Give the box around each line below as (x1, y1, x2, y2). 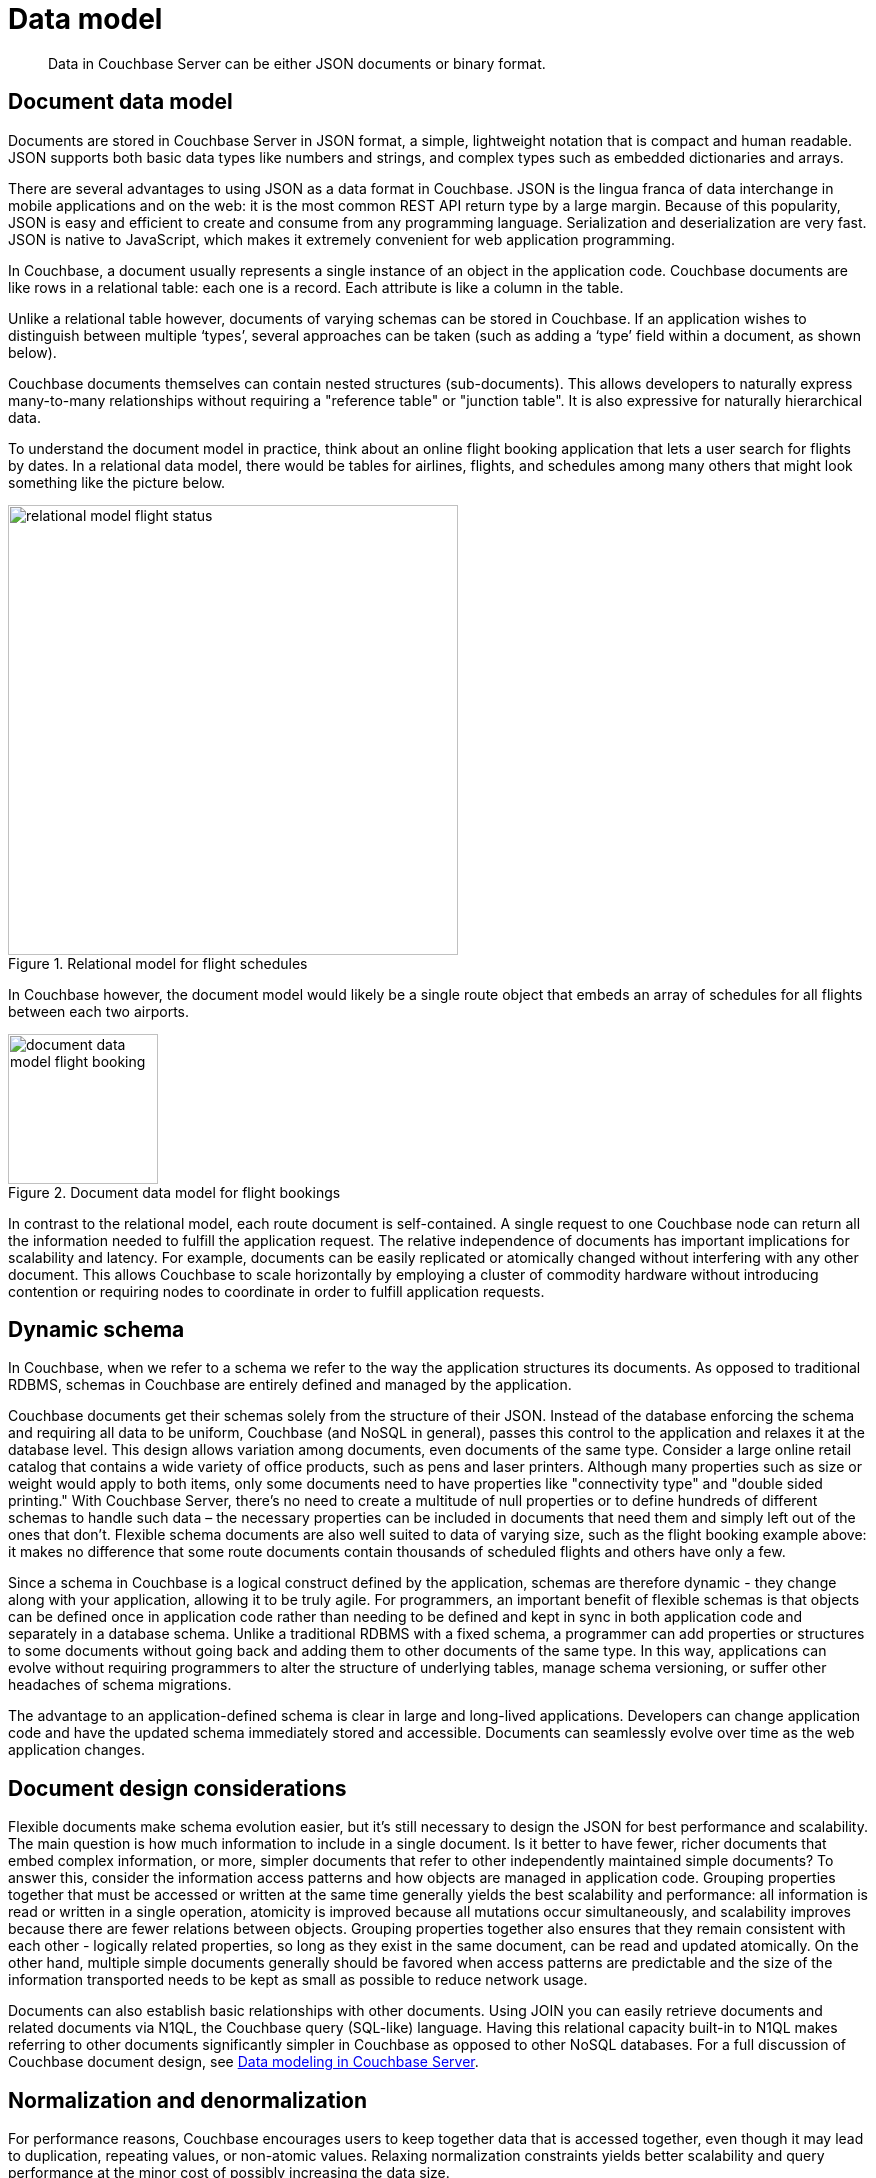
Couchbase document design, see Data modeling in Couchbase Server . (8, 2053, 479, 2071)
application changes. (8, 1741, 145, 1759)
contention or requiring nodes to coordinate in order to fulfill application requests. (8, 1282, 545, 1300)
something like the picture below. (8, 473, 226, 491)
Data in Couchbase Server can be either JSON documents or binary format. (48, 54, 546, 72)
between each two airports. (8, 1002, 190, 1020)
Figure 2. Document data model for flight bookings (8, 1183, 341, 1201)
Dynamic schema (8, 1317, 185, 1343)
